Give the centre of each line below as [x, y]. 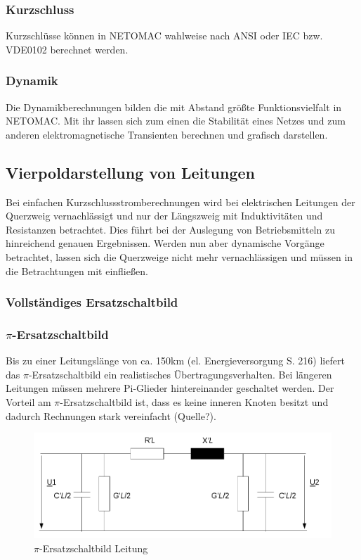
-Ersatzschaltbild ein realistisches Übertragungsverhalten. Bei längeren [180, 374]
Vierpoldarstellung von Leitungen [130, 172]
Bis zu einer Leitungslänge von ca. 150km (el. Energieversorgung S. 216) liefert [175, 361]
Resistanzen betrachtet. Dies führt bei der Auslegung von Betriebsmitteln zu [170, 229]
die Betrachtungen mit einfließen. [77, 271]
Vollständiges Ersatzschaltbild [92, 302]
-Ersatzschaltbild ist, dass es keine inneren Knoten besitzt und [194, 402]
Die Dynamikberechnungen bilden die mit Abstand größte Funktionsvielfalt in [174, 107]
